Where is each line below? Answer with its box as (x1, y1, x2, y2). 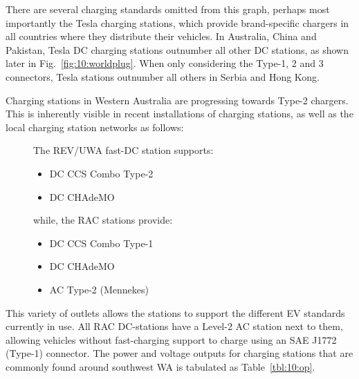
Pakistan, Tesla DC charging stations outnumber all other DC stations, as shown (6, 42, 349, 57)
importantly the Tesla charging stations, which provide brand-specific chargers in (6, 15, 349, 30)
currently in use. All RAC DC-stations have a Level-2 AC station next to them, (6, 319, 343, 333)
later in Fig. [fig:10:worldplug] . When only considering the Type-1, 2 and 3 (6, 56, 324, 70)
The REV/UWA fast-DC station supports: (33, 143, 214, 157)
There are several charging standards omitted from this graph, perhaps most (6, 2, 330, 16)
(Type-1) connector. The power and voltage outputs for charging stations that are (6, 346, 353, 360)
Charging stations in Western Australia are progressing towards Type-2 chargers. (6, 93, 349, 107)
